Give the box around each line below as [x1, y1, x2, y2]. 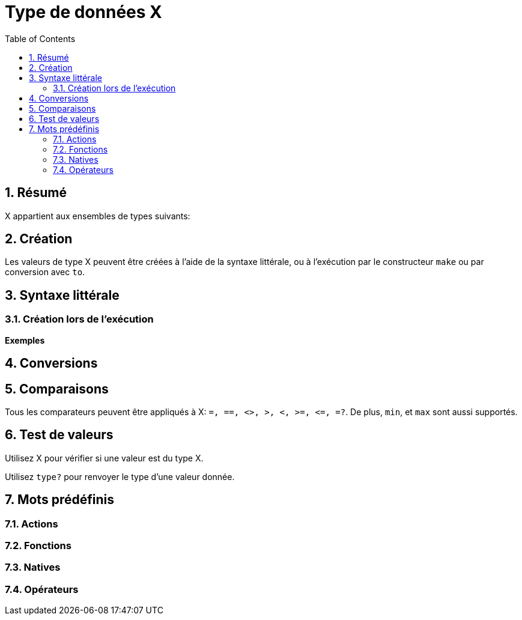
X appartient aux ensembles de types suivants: [5, 210, 190, 221]
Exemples [5, 335, 45, 345]
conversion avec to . [5, 267, 85, 278]
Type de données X [5, 2, 162, 22]
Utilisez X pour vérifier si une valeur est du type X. [5, 452, 204, 463]
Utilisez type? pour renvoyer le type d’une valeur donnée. [5, 471, 235, 482]
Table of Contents [5, 33, 76, 44]
